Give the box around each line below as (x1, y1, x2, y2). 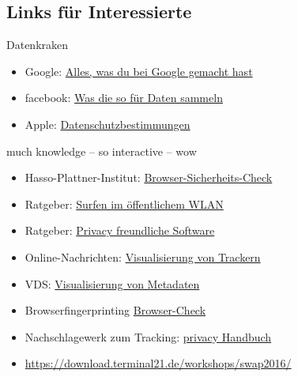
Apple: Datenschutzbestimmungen (25, 115, 190, 132)
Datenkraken (6, 36, 69, 53)
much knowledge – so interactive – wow (6, 142, 197, 159)
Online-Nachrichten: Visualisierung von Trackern (25, 248, 261, 265)
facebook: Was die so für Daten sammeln (25, 89, 223, 106)
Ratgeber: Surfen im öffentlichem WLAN (25, 195, 224, 212)
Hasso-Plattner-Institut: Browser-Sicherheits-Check (25, 169, 273, 186)
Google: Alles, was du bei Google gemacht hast (25, 62, 253, 79)
